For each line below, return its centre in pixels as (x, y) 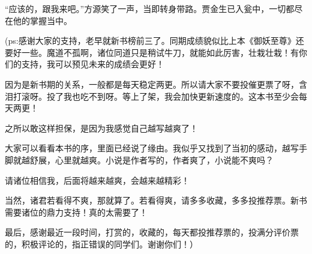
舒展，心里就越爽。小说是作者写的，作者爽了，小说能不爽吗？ (151, 159)
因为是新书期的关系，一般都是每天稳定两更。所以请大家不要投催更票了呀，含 (156, 84)
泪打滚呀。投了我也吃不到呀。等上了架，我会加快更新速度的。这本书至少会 (152, 96)
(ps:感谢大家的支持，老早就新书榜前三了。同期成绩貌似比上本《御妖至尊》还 (154, 41)
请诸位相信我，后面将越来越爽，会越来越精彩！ (97, 180)
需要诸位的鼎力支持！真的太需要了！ (76, 212)
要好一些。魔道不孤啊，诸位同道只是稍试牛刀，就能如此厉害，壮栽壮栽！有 (152, 52)
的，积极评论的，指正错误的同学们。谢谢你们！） (101, 243)
